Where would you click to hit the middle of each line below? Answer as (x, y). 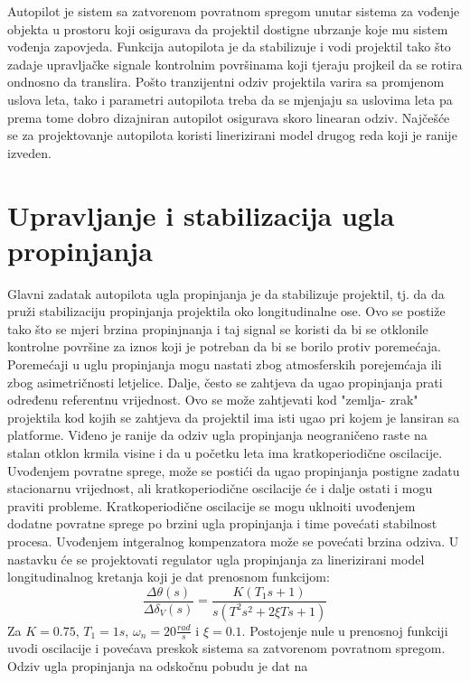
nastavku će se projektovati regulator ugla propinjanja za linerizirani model (216, 559)
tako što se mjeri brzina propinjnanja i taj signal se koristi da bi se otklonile (218, 328)
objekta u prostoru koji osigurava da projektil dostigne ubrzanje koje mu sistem (228, 28)
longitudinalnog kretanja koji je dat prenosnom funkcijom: (169, 577)
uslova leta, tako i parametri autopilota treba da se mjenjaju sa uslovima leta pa (230, 99)
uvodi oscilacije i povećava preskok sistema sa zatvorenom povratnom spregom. (226, 648)
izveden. (29, 152)
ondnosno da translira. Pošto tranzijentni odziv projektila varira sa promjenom (226, 82)
